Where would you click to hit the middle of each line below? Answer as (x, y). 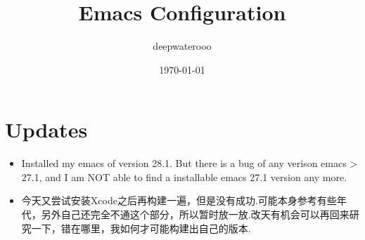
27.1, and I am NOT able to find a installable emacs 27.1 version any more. (184, 176)
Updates (46, 129)
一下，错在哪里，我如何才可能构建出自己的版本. (141, 228)
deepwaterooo (182, 46)
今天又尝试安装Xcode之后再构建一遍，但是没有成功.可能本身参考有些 (179, 200)
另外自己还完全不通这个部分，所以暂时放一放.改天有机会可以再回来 (195, 214)
